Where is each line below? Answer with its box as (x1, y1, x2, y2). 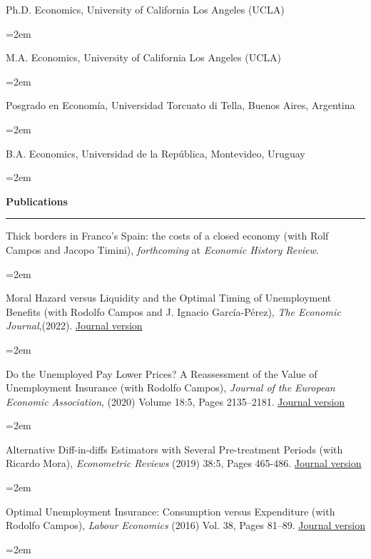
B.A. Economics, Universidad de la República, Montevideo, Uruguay (6, 145, 305, 160)
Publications (6, 193, 68, 208)
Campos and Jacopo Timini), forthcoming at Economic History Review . (6, 242, 319, 257)
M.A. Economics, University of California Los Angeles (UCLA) (6, 50, 281, 65)
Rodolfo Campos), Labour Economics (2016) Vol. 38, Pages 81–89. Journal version (6, 518, 365, 533)
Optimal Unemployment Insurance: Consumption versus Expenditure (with (6, 503, 335, 518)
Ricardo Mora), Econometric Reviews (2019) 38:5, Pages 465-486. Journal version (6, 456, 362, 471)
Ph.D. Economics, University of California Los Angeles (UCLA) (6, 2, 285, 16)
